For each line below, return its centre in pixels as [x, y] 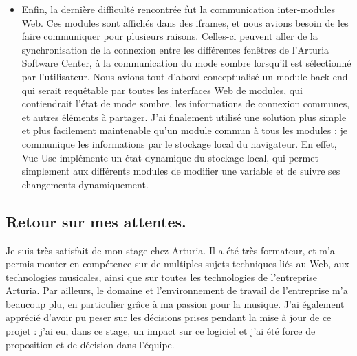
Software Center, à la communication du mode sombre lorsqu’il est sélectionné [186, 63]
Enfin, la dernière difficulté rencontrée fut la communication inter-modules [178, 9]
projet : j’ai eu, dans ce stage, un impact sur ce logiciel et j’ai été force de [161, 331]
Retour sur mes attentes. [96, 221]
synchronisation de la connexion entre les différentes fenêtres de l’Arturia [175, 49]
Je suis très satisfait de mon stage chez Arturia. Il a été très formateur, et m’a [170, 250]
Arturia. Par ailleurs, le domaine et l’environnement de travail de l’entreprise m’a [177, 290]
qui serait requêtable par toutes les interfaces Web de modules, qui [162, 90]
